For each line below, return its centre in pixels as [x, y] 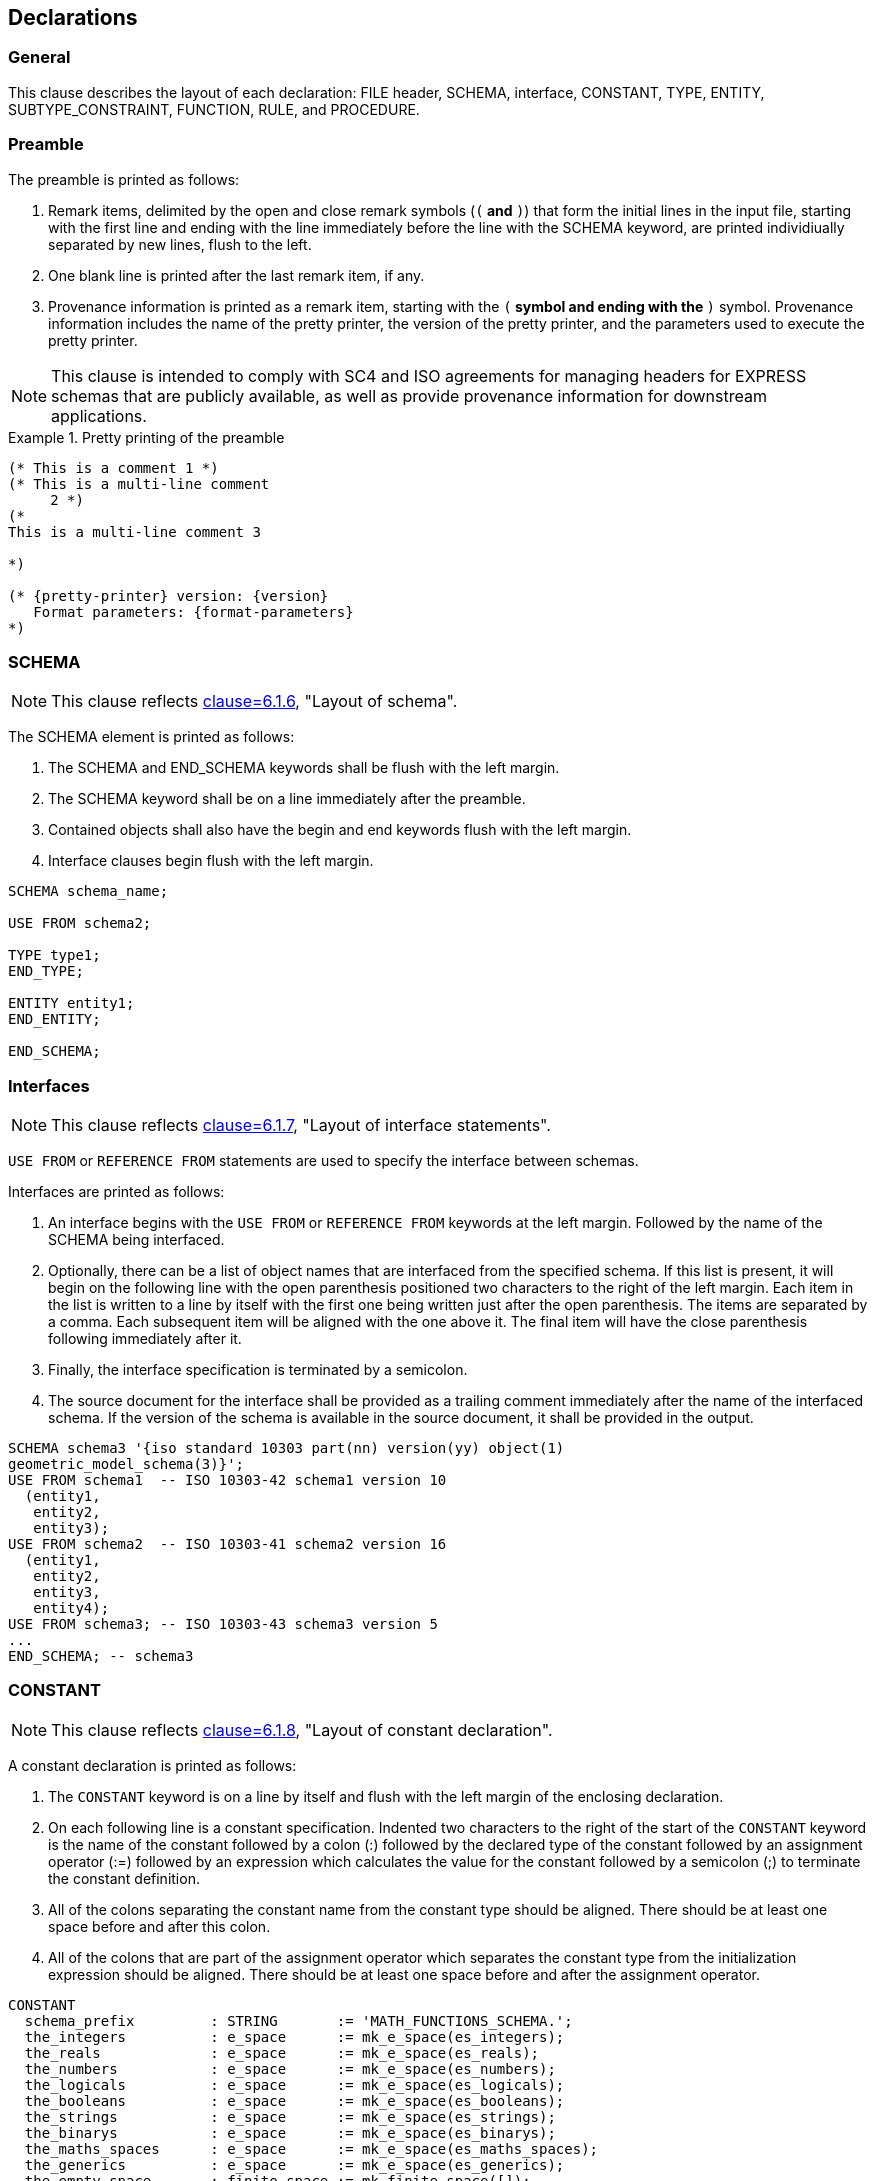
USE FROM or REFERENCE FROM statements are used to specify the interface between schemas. [323, 1161]
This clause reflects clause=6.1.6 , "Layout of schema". [254, 701]
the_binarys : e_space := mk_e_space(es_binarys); [290, 2132]
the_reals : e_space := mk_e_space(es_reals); [282, 2052]
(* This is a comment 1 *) [113, 467]
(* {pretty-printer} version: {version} [168, 595]
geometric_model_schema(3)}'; [126, 1464]
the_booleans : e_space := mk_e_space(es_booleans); [294, 2100]
